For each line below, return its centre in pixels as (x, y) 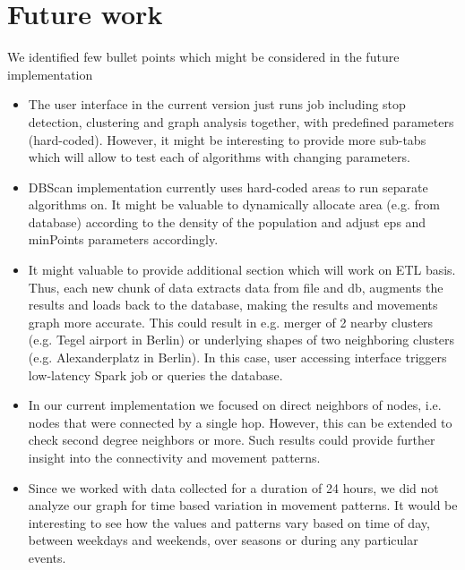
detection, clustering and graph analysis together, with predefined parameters (241, 121)
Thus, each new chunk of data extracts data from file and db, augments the (236, 287)
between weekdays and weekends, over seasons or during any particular (223, 540)
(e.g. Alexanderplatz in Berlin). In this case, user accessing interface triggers (237, 357)
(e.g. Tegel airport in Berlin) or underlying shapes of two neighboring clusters (241, 340)
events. (47, 557)
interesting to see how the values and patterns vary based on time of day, (229, 522)
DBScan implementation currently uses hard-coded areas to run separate (228, 187)
